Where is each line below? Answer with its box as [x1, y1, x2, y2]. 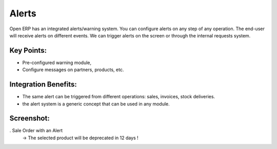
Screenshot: [9, 114, 50, 123]
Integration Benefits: [9, 80, 77, 89]
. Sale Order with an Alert [9, 127, 63, 134]
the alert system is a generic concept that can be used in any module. [22, 100, 170, 107]
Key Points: [9, 46, 47, 55]
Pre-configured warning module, [22, 59, 92, 66]
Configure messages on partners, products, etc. [22, 67, 124, 73]
